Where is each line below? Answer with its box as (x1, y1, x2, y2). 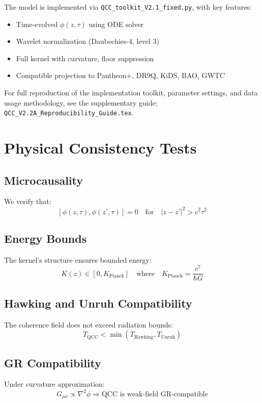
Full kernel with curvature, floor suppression (16, 53, 154, 63)
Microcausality (4, 172, 83, 188)
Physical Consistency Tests (4, 137, 197, 158)
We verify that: (4, 196, 51, 207)
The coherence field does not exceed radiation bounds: (4, 319, 173, 330)
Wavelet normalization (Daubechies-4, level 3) (16, 36, 159, 46)
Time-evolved (16, 18, 58, 29)
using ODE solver (89, 18, 144, 29)
